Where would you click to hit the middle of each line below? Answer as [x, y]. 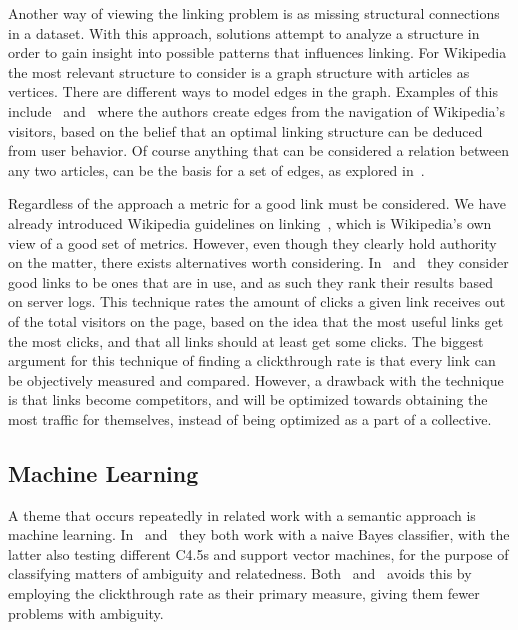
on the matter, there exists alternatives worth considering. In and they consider [258, 262]
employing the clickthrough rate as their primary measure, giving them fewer [244, 593]
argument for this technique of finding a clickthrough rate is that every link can [252, 360]
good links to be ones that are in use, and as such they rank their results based [250, 281]
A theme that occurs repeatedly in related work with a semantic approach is [242, 514]
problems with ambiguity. [86, 612]
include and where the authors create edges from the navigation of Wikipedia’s [257, 110]
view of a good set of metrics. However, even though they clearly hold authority [252, 242]
